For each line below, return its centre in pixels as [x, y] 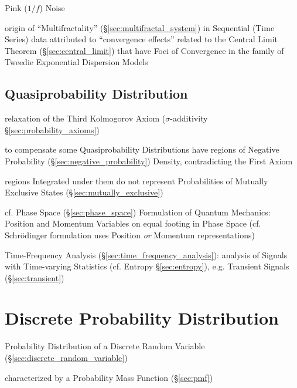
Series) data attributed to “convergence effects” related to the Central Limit [141, 39]
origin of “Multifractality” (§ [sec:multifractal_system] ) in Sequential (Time [140, 27]
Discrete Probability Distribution [142, 318]
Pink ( [16, 8]
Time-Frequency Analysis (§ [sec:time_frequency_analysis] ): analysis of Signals [146, 254]
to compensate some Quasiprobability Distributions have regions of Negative [142, 149]
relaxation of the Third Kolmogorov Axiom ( [85, 118]
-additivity [189, 118]
